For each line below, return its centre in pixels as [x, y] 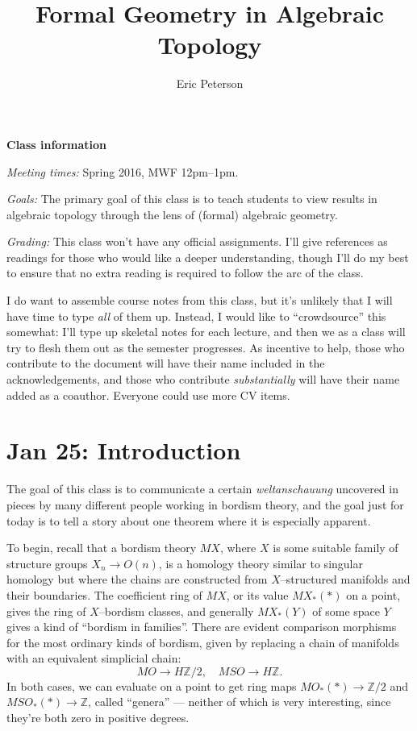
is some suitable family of [336, 548]
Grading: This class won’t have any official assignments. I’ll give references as [197, 241]
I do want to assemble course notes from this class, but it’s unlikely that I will [200, 300]
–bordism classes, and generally [176, 611]
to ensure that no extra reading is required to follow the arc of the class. [185, 273]
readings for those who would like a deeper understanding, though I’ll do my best [208, 257]
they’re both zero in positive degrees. [98, 718]
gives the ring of [46, 611]
